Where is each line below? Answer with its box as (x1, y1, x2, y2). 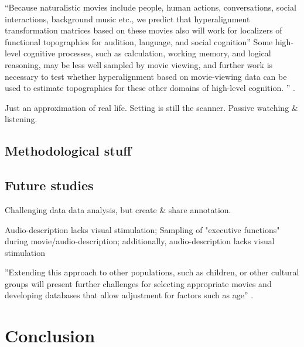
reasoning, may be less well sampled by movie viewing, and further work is (5, 58, 273, 70)
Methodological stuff (5, 142, 132, 160)
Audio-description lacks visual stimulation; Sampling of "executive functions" (5, 223, 280, 235)
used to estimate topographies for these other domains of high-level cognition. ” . (5, 82, 295, 94)
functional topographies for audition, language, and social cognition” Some (5, 35, 273, 48)
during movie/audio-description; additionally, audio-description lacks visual (5, 235, 275, 247)
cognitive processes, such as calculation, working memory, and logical (23, 47, 271, 59)
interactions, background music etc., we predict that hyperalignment (5, 12, 250, 25)
